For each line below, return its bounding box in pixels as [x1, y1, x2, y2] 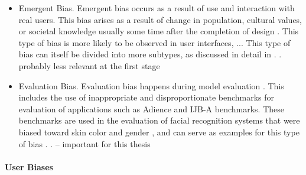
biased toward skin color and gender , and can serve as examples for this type [18, 125, 300, 138]
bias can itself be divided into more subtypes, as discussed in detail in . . [18, 48, 282, 60]
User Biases [5, 160, 53, 173]
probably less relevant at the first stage [18, 59, 160, 72]
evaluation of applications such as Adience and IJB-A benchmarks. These [18, 102, 284, 115]
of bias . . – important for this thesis [18, 137, 151, 150]
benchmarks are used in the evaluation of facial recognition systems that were [18, 114, 300, 127]
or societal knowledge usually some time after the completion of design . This [18, 25, 299, 37]
